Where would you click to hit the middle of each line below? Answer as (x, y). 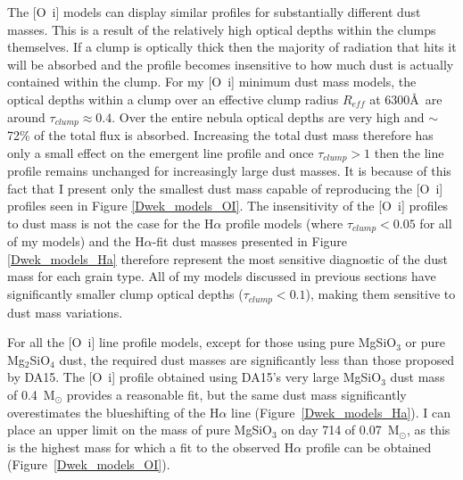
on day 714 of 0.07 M (340, 430)
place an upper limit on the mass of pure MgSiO (140, 430)
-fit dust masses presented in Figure (250, 241)
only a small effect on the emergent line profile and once (161, 152)
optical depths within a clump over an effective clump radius (173, 99)
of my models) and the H (76, 241)
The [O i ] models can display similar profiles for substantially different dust (214, 12)
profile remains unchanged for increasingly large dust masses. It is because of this (229, 171)
